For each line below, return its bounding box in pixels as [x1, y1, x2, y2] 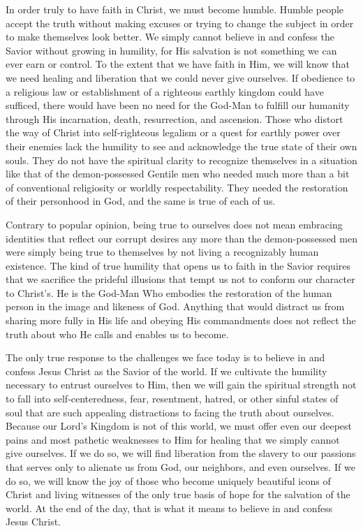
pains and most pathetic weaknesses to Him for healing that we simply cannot [6, 432, 340, 446]
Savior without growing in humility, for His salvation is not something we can [6, 43, 337, 57]
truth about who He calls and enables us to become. [6, 326, 229, 341]
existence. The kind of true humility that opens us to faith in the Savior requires [6, 258, 350, 272]
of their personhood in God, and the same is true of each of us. [6, 194, 276, 208]
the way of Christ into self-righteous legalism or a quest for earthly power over [6, 125, 341, 140]
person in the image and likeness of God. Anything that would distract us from [6, 299, 345, 314]
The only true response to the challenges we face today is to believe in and [6, 350, 325, 365]
